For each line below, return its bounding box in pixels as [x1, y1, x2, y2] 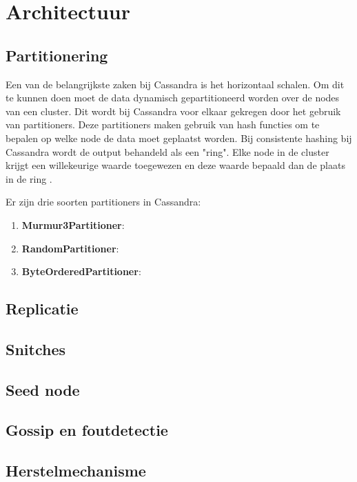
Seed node [6, 379, 80, 400]
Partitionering [6, 44, 108, 66]
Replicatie [6, 298, 79, 319]
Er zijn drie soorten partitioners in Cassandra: [6, 194, 201, 209]
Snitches [6, 338, 66, 359]
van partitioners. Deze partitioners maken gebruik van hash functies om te [6, 117, 320, 132]
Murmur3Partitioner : [21, 217, 125, 232]
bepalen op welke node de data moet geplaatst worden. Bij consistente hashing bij [6, 130, 352, 145]
